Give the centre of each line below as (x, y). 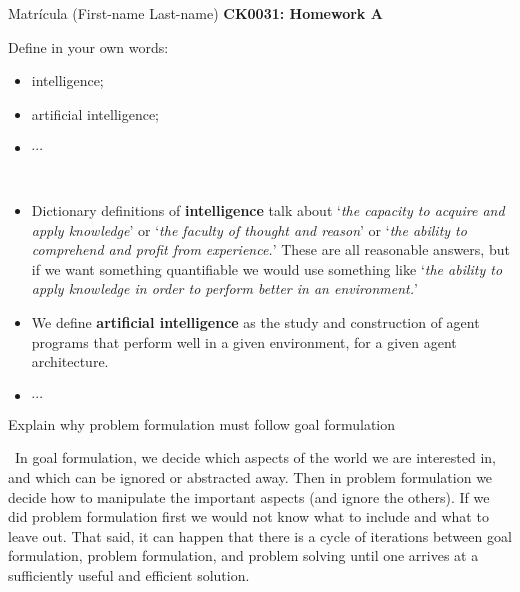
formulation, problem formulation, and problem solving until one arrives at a (243, 555)
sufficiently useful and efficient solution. (129, 574)
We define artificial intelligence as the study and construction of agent (255, 321)
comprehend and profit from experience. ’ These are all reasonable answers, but (270, 249)
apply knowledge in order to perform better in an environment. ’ (224, 288)
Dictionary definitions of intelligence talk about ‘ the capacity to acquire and (268, 209)
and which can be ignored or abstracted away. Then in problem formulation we (250, 476)
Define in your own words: (88, 46)
